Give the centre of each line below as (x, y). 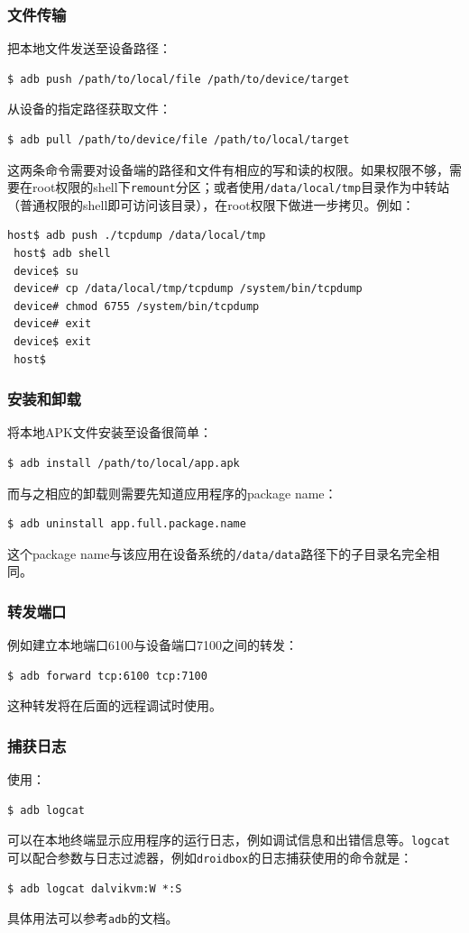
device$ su (46, 271)
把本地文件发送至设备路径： (89, 48)
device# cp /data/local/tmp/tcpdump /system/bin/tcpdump (188, 289)
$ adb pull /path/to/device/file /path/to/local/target (179, 140)
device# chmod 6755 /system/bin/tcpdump (137, 306)
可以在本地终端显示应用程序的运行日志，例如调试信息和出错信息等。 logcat (229, 840)
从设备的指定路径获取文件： (89, 109)
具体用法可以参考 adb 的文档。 (93, 918)
